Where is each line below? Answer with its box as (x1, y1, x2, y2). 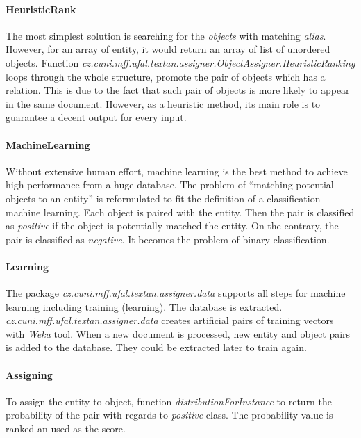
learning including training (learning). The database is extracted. (6, 299, 283, 314)
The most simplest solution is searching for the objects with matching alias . (6, 28, 326, 42)
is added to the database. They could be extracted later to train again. (6, 340, 307, 355)
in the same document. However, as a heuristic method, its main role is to (6, 96, 321, 111)
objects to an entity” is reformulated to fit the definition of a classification (6, 190, 321, 205)
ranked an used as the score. (6, 421, 126, 436)
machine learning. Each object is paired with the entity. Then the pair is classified (6, 204, 355, 219)
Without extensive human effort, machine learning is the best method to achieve (6, 163, 348, 178)
